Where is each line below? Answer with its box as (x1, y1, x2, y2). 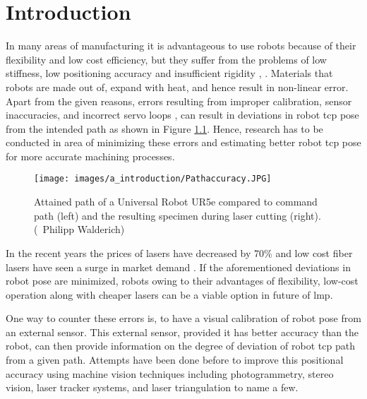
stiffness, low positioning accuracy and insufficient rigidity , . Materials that (6, 66, 333, 81)
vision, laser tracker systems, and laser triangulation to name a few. (6, 380, 299, 395)
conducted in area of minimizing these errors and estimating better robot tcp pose (6, 135, 361, 150)
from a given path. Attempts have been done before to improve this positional (6, 352, 344, 367)
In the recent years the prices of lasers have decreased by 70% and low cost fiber (6, 245, 353, 260)
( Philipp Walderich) (34, 222, 125, 237)
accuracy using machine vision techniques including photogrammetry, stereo (6, 366, 334, 381)
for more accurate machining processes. (6, 148, 175, 163)
